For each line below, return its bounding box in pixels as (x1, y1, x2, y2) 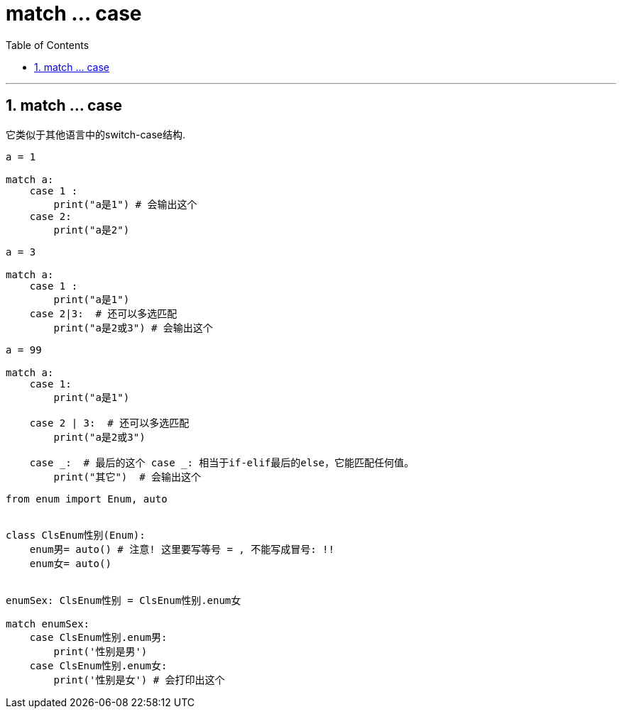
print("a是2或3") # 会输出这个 (53, 322, 213, 334)
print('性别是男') (53, 645, 148, 657)
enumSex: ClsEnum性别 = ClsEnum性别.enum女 (6, 594, 241, 606)
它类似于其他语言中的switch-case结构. (6, 128, 185, 141)
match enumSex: (6, 617, 90, 630)
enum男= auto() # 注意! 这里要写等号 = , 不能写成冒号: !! (29, 543, 334, 555)
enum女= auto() (29, 557, 111, 569)
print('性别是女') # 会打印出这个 (53, 674, 225, 686)
